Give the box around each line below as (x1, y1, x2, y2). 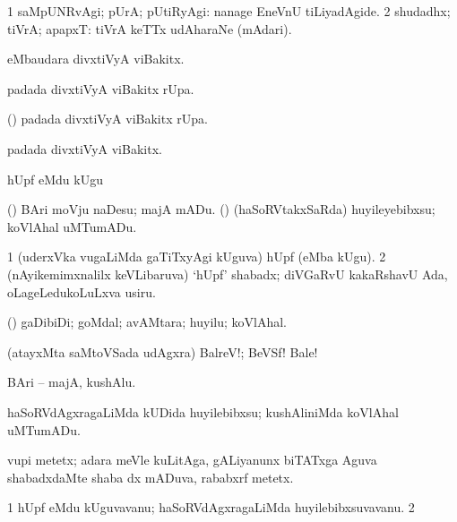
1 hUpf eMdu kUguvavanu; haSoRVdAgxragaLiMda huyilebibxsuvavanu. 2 (7, 498, 415, 517)
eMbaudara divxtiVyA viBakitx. (7, 49, 185, 68)
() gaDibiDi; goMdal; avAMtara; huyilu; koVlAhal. (7, 312, 288, 331)
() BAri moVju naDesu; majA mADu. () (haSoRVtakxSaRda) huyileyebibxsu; (7, 200, 435, 218)
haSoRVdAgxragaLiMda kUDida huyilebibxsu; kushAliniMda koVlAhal (7, 402, 399, 421)
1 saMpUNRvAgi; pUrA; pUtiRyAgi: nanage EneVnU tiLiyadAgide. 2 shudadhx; (7, 2, 451, 20)
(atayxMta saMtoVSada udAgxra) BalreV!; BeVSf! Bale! (7, 342, 318, 361)
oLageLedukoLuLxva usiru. (7, 282, 156, 301)
